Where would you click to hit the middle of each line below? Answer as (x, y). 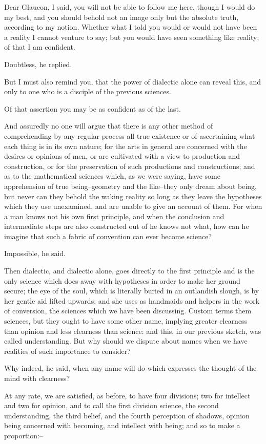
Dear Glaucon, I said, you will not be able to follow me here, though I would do (130, 7)
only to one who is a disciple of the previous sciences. (88, 91)
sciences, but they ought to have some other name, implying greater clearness (126, 321)
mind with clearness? (37, 378)
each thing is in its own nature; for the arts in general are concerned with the (126, 146)
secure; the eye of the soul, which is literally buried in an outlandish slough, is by (132, 291)
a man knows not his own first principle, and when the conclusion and (114, 216)
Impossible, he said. (35, 253)
